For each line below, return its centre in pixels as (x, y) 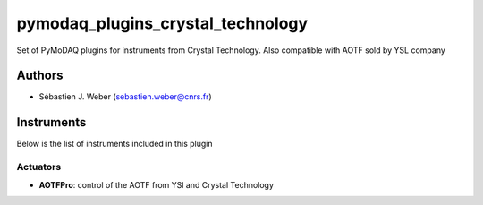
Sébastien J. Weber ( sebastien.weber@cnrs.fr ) (125, 97)
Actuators (39, 167)
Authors (40, 76)
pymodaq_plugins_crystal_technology (162, 23)
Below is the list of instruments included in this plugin (115, 144)
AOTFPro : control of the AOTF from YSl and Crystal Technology (157, 184)
